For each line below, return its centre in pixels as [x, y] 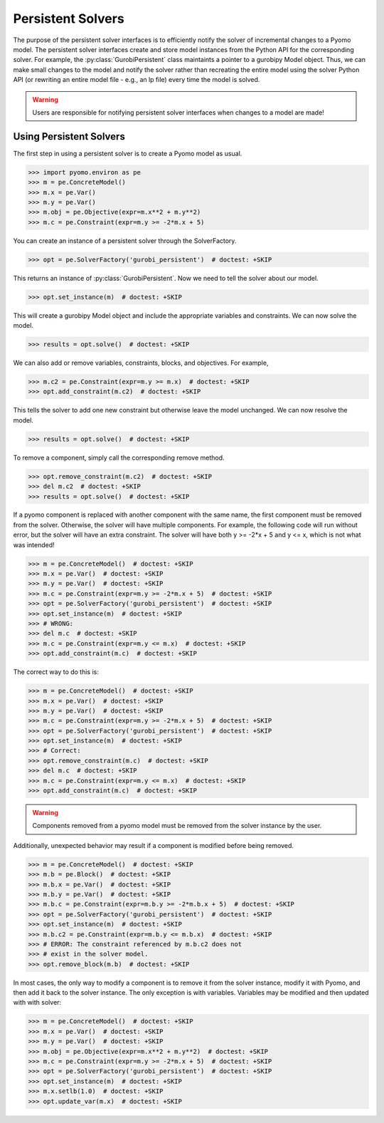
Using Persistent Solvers [69, 136]
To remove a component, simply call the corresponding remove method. [119, 457]
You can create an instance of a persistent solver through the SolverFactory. [125, 240]
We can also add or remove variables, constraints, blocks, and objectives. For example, [141, 363]
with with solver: [37, 1003]
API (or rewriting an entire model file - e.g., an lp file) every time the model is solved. [137, 80]
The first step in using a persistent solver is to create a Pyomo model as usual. [128, 153]
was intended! [34, 544]
